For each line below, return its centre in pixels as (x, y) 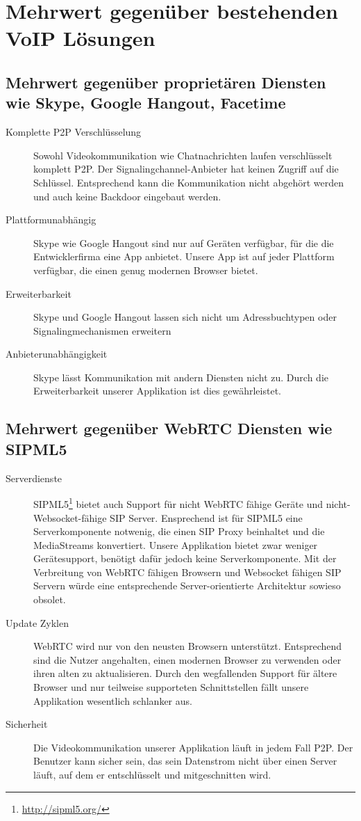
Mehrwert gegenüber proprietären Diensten (166, 82)
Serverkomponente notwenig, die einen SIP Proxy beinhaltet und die (179, 531)
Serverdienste (34, 478)
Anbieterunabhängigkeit (57, 354)
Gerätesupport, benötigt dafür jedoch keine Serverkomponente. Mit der (185, 558)
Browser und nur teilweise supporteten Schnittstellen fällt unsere (171, 687)
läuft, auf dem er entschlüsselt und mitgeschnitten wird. (152, 774)
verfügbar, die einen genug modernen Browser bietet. (146, 270)
